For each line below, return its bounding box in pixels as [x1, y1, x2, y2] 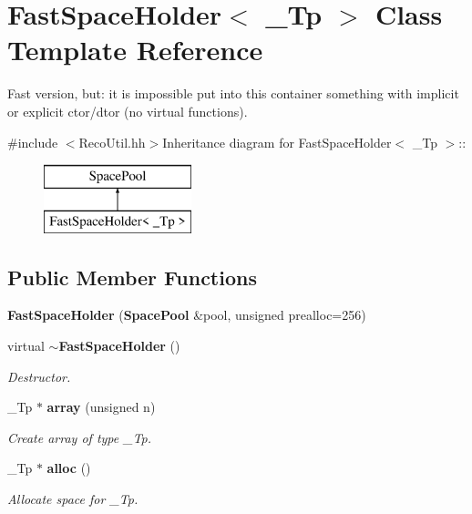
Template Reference [7, 31, 263, 68]
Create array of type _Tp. [7, 427, 152, 447]
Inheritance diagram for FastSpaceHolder [162, 132, 392, 151]
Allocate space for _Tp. [7, 489, 139, 509]
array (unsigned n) [46, 397, 156, 416]
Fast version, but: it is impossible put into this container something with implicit [7, 84, 459, 103]
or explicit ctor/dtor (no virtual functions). [7, 101, 248, 120]
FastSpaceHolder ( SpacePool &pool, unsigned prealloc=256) [7, 305, 366, 324]
